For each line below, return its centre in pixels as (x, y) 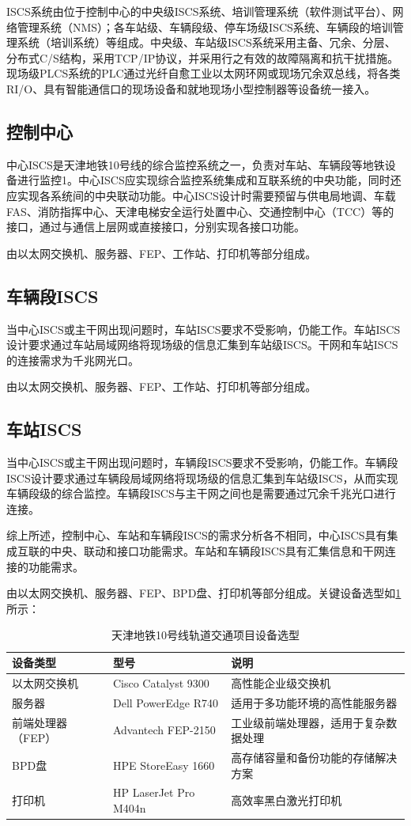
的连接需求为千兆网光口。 (73, 360)
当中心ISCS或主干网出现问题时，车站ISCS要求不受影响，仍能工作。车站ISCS (204, 329)
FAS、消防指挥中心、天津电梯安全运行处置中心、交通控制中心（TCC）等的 (200, 211)
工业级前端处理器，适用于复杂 (309, 722)
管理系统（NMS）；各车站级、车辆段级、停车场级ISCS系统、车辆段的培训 (205, 27)
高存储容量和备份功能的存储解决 (314, 758)
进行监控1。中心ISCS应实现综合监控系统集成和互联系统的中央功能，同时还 (209, 180)
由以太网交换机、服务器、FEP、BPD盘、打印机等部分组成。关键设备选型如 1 (204, 593)
